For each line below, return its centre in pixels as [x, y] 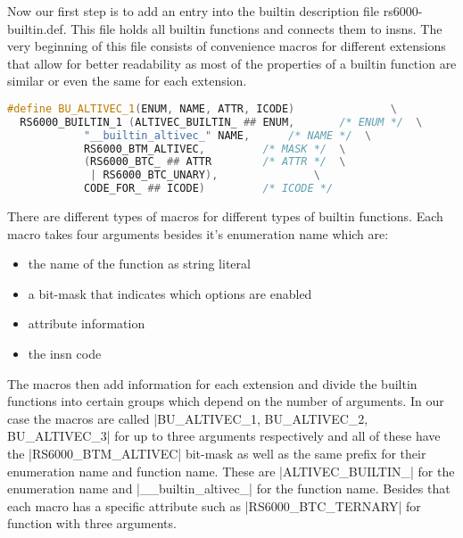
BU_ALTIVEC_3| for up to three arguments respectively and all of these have [224, 436]
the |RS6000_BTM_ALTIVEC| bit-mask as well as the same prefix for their [217, 454]
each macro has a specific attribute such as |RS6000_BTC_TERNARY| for [214, 505]
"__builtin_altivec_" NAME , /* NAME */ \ [227, 135]
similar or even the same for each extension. [127, 81]
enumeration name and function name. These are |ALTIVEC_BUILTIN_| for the [231, 471]
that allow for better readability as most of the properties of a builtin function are [232, 63]
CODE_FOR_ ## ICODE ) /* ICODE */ [208, 189]
